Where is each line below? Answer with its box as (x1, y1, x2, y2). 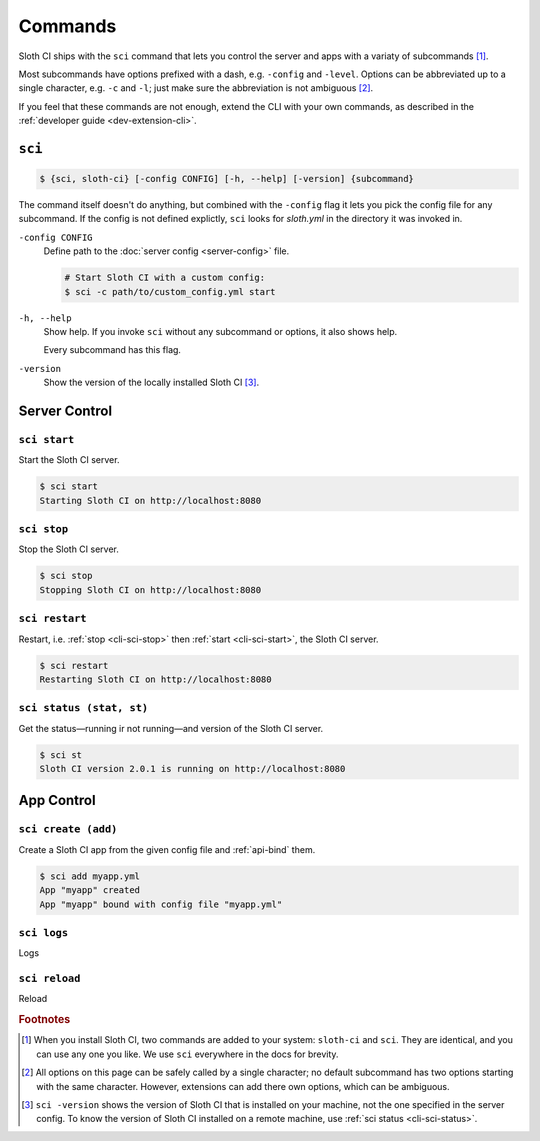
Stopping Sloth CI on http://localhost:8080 (39, 584, 262, 595)
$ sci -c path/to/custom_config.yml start (64, 286, 276, 297)
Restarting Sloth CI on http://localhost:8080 (39, 673, 272, 685)
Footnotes (18, 1013, 71, 1027)
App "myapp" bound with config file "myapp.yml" (39, 898, 283, 910)
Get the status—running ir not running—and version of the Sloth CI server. (18, 722, 324, 734)
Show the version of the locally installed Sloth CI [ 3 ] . (43, 376, 260, 389)
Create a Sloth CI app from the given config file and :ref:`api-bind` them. (18, 843, 316, 855)
